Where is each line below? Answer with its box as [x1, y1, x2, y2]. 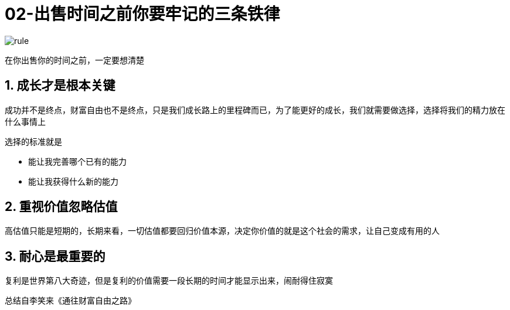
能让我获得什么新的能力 [28, 176, 118, 186]
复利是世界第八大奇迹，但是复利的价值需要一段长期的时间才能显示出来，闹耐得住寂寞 [5, 275, 333, 286]
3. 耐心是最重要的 [5, 248, 106, 264]
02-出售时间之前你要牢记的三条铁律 [5, 4, 280, 24]
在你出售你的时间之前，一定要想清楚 [5, 54, 144, 65]
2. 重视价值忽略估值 [5, 199, 118, 214]
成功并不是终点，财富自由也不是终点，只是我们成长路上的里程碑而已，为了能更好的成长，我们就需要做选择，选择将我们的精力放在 [5, 104, 505, 115]
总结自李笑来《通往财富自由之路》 [5, 295, 136, 306]
